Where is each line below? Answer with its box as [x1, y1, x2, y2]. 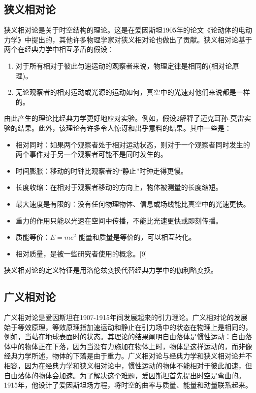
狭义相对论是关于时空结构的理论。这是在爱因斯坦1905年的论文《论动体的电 [4, 25, 245, 35]
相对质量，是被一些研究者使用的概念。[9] [15, 248, 147, 258]
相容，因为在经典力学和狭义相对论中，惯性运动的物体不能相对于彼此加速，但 [4, 360, 252, 371]
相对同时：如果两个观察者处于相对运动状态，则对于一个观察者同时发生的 [15, 139, 250, 149]
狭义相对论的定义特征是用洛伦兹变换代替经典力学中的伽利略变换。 [4, 265, 218, 275]
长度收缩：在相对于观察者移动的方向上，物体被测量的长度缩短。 [15, 182, 223, 192]
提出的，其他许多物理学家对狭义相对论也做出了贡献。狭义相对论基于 [31, 34, 252, 44]
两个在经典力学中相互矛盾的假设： [4, 44, 114, 54]
